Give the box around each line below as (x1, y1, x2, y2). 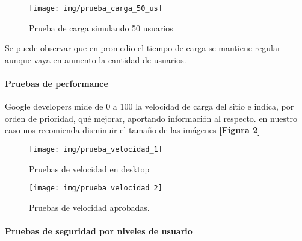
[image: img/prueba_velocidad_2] (29, 184, 162, 193)
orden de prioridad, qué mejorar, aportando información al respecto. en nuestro (5, 111, 297, 124)
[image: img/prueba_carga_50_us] (29, 4, 162, 13)
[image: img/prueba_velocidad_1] (29, 145, 162, 154)
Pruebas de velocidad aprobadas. (29, 201, 150, 213)
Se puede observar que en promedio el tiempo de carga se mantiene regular (5, 42, 281, 54)
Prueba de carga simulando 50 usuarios (29, 21, 173, 34)
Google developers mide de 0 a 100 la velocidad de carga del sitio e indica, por (5, 100, 294, 113)
